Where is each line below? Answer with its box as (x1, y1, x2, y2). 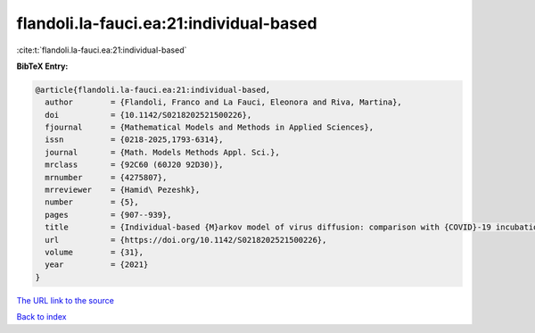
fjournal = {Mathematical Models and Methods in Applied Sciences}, (45, 122, 374, 133)
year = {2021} (45, 260, 149, 270)
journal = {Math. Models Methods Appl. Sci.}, (45, 147, 280, 157)
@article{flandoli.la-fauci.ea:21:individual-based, (35, 85, 271, 95)
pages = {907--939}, (45, 210, 173, 220)
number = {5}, (45, 197, 140, 207)
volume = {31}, (45, 247, 144, 257)
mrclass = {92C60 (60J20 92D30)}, (45, 160, 224, 170)
